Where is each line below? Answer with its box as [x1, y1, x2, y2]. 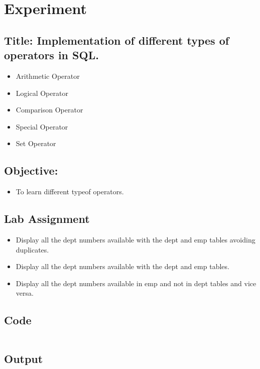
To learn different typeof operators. [16, 186, 124, 197]
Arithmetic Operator [16, 70, 80, 81]
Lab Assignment [4, 211, 90, 226]
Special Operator [16, 121, 68, 132]
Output [4, 350, 43, 366]
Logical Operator [16, 87, 68, 98]
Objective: [4, 163, 58, 178]
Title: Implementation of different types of [4, 32, 229, 48]
